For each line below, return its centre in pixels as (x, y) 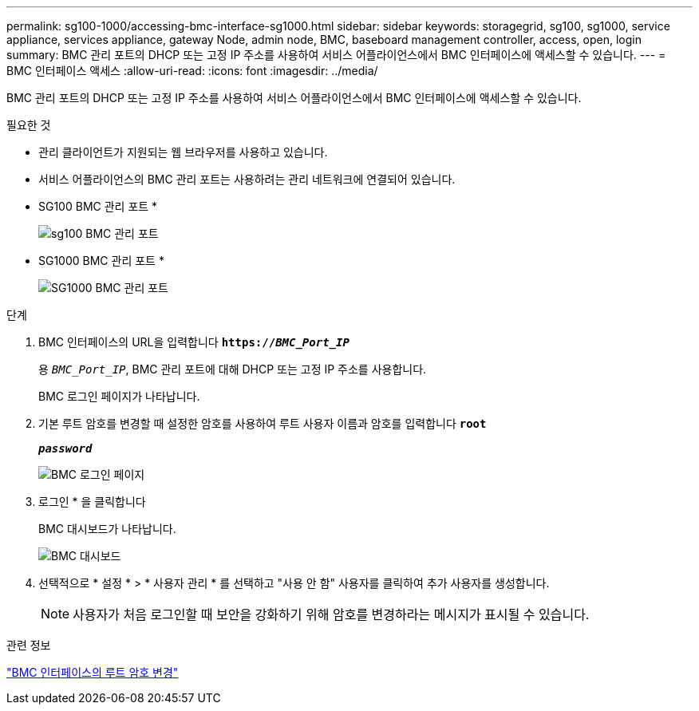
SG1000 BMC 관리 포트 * (101, 261)
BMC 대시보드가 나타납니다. (107, 529)
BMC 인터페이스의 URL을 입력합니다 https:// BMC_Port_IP (194, 342)
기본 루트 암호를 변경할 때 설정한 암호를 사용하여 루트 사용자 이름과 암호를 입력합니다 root (263, 423)
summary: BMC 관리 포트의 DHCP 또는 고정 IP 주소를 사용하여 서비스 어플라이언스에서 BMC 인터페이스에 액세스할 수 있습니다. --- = (336, 55)
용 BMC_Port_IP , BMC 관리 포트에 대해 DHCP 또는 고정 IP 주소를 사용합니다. (233, 369)
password (65, 448)
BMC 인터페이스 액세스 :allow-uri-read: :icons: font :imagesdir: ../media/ (192, 71)
